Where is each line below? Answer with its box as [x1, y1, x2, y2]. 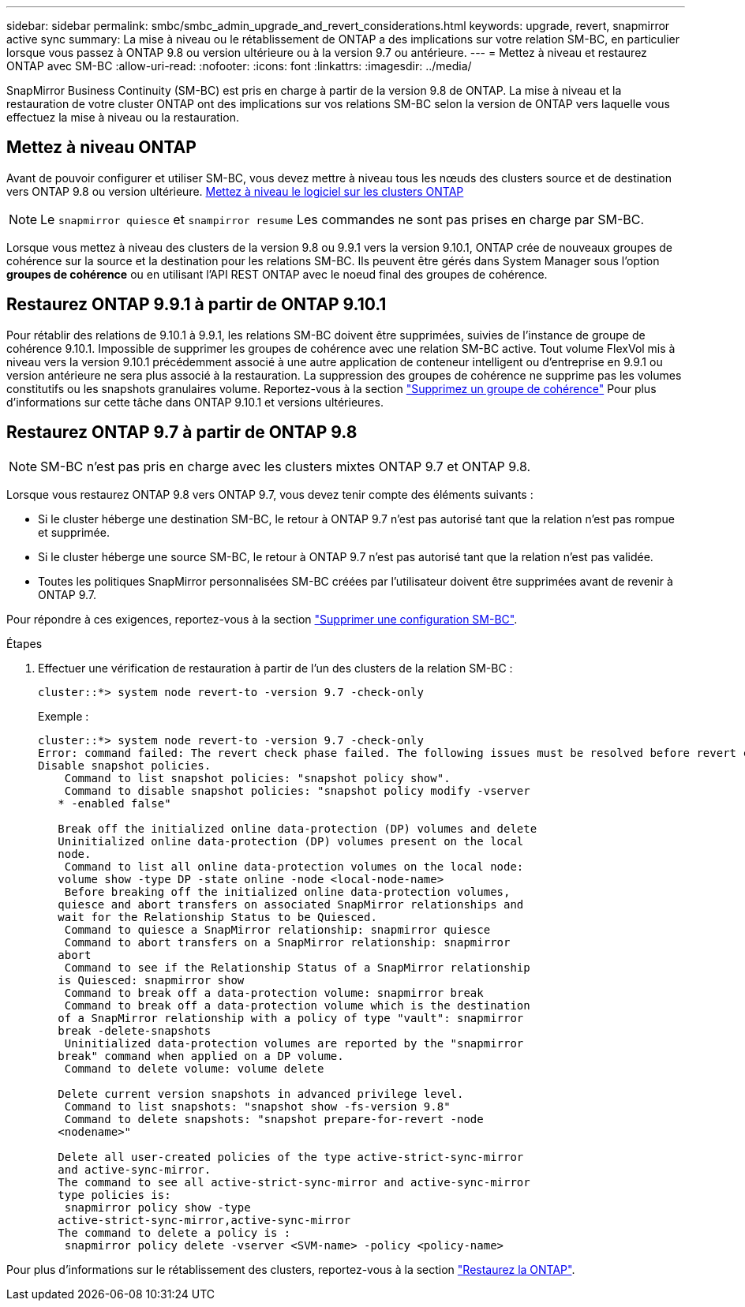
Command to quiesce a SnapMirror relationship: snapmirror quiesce [64, 923, 491, 936]
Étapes [6, 636, 43, 650]
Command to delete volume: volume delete [64, 1062, 324, 1075]
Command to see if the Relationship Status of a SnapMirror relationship [64, 961, 530, 974]
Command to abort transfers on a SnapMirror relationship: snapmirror [64, 935, 511, 949]
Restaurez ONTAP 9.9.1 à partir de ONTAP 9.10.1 [6, 294, 387, 315]
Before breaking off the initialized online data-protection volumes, [64, 885, 511, 898]
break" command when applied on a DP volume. [58, 1049, 344, 1062]
